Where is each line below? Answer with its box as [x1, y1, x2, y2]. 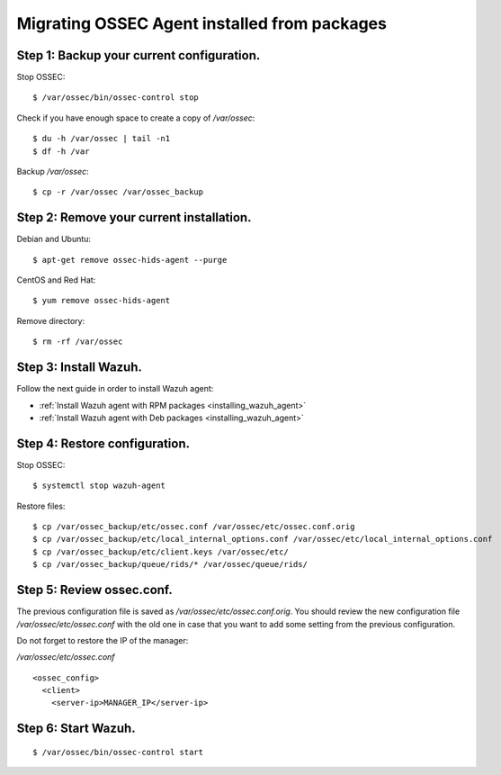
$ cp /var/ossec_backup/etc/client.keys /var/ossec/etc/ [32, 546, 290, 557]
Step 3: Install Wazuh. [16, 360, 143, 375]
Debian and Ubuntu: [16, 234, 92, 245]
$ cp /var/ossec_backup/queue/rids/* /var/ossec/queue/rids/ [32, 559, 308, 570]
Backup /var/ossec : [16, 167, 89, 177]
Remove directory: [16, 315, 85, 326]
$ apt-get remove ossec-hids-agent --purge [32, 255, 228, 265]
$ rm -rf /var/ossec [32, 337, 123, 347]
